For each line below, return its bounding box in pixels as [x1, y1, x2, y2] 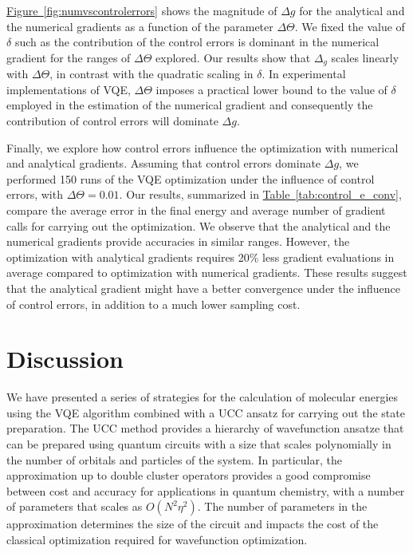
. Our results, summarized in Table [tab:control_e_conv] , [119, 186, 402, 203]
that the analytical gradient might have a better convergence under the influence [6, 279, 401, 296]
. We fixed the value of [294, 18, 405, 34]
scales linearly [331, 49, 399, 65]
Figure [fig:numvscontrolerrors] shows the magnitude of [6, 2, 277, 18]
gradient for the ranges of [6, 49, 131, 65]
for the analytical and [299, 2, 405, 18]
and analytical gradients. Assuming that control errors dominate [6, 155, 321, 172]
